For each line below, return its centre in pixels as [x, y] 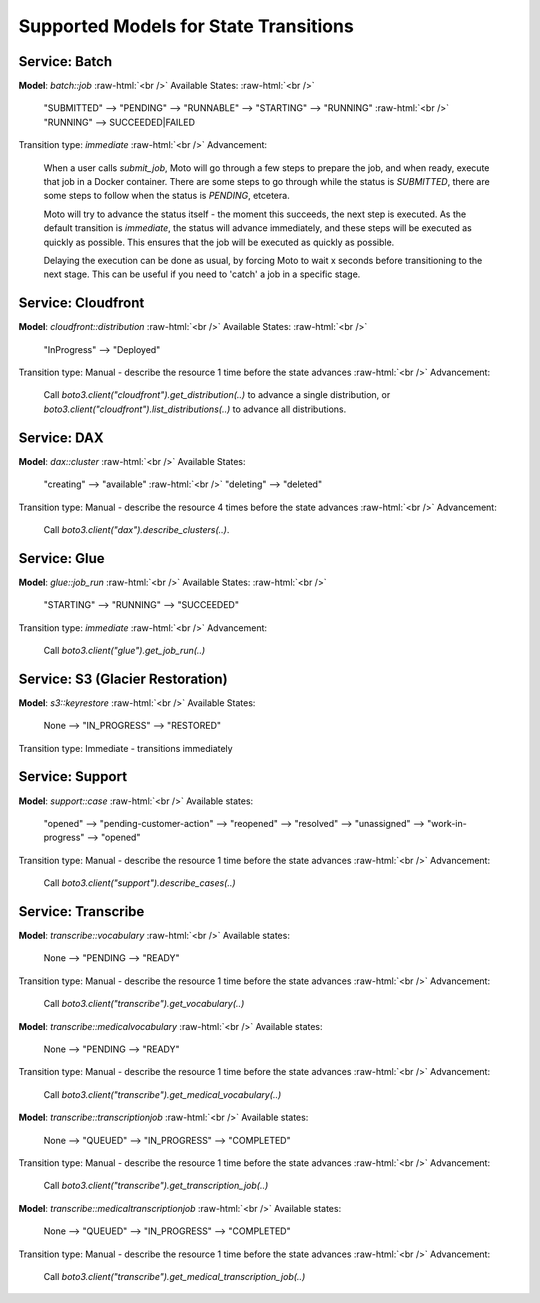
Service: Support [73, 776]
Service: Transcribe [81, 911]
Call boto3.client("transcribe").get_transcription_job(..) [156, 1186]
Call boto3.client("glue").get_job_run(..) [124, 650]
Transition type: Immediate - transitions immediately [126, 748]
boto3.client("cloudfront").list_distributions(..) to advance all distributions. [195, 409]
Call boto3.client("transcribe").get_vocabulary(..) [144, 1004]
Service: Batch [65, 61]
